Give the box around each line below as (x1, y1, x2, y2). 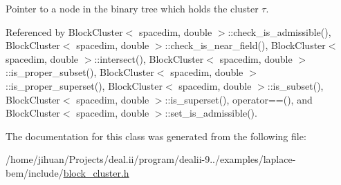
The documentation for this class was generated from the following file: (6, 128, 306, 143)
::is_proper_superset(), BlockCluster (6, 78, 163, 92)
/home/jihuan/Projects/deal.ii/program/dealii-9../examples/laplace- (6, 152, 296, 166)
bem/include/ (6, 165, 64, 179)
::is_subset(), (267, 78, 324, 92)
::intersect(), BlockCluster (94, 51, 204, 66)
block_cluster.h (63, 165, 129, 179)
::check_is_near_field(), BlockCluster (165, 38, 326, 52)
